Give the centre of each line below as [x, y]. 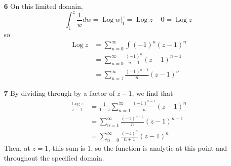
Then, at [17, 147]
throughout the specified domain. [54, 157]
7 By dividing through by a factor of [59, 93]
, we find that [153, 93]
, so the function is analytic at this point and [159, 147]
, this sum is [67, 147]
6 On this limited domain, [43, 6]
